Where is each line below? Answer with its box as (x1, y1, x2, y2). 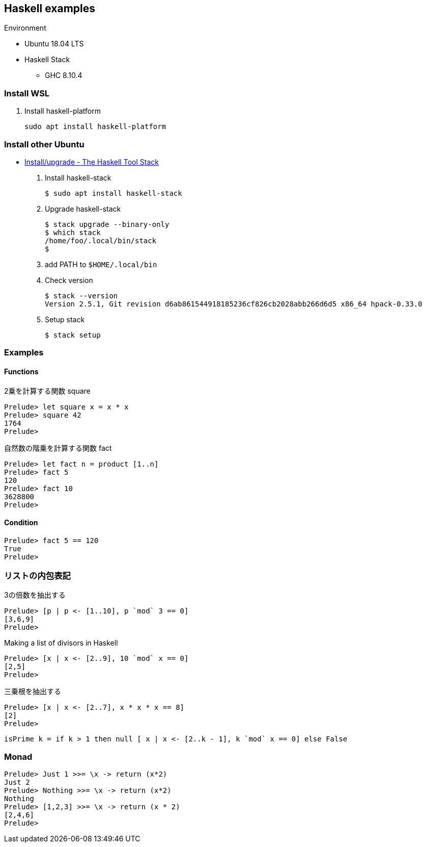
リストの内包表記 (4, 571, 71, 581)
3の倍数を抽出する (4, 591, 66, 600)
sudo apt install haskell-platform (24, 122, 166, 131)
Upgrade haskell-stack (45, 204, 121, 213)
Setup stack (45, 315, 85, 324)
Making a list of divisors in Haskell (4, 638, 118, 648)
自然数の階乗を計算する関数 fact (4, 443, 112, 452)
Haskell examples (4, 2, 96, 15)
